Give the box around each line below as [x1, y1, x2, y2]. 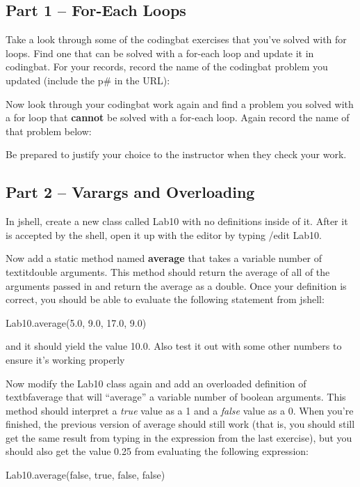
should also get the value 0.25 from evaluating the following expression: [6, 444, 309, 458]
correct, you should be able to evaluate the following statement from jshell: [6, 292, 325, 307]
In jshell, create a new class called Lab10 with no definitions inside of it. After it [6, 214, 348, 229]
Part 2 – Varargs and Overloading [6, 181, 255, 203]
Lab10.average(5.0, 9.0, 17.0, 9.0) [6, 315, 147, 330]
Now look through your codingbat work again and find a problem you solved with [6, 96, 354, 111]
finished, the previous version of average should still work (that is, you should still [6, 417, 355, 431]
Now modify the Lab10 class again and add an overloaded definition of [6, 376, 306, 390]
